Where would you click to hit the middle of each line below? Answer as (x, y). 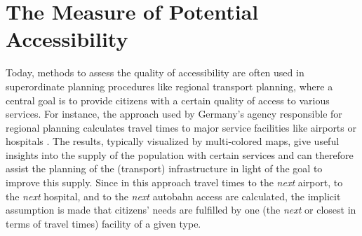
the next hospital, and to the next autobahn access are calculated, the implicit (173, 196)
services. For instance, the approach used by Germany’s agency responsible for (174, 114)
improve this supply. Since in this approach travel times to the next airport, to (174, 182)
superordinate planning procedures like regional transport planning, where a (169, 86)
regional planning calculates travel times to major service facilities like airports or (181, 127)
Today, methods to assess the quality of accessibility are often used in (155, 72)
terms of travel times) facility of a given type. (103, 223)
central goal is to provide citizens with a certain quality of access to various (168, 100)
